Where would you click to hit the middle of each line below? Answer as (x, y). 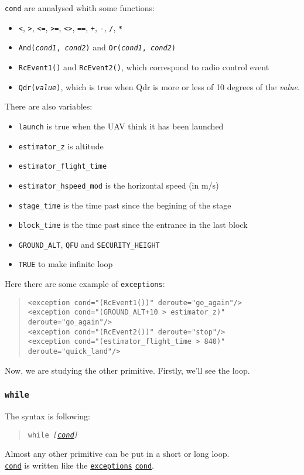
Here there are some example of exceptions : (85, 284)
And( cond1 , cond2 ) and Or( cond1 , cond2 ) (97, 47)
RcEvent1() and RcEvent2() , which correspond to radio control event (144, 66)
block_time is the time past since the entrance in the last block (133, 225)
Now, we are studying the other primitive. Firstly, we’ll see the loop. (127, 370)
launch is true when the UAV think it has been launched (121, 126)
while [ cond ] (53, 435)
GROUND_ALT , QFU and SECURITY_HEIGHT (89, 244)
